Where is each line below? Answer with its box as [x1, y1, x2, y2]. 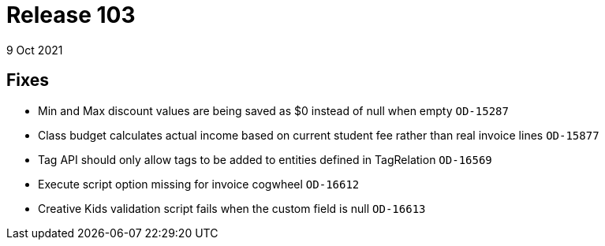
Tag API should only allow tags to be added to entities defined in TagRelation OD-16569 [38, 152, 492, 166]
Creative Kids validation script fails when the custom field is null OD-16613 [38, 201, 426, 215]
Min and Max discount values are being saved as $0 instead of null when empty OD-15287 [38, 103, 509, 117]
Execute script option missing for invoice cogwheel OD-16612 [38, 177, 360, 191]
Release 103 [6, 2, 136, 28]
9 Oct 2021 [6, 43, 63, 57]
